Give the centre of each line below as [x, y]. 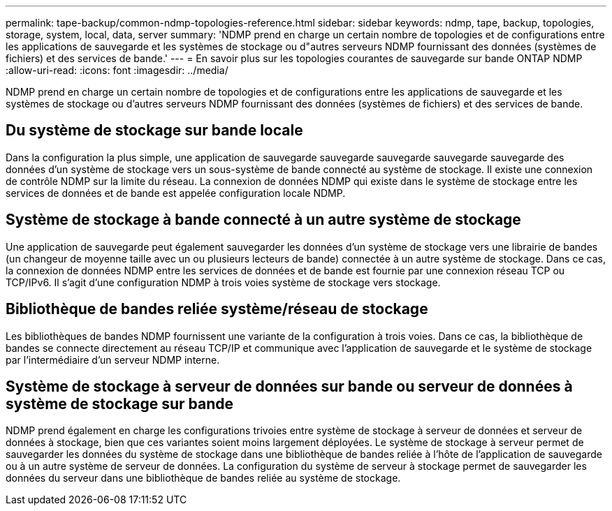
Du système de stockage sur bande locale [154, 131]
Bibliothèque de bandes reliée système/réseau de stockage [217, 309]
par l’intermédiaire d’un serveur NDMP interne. [113, 360]
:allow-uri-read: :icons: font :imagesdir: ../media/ [117, 70]
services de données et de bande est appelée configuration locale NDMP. [176, 193]
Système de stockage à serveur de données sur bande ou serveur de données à [289, 386]
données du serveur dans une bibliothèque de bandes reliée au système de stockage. [203, 478]
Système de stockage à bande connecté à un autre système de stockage [263, 220]
